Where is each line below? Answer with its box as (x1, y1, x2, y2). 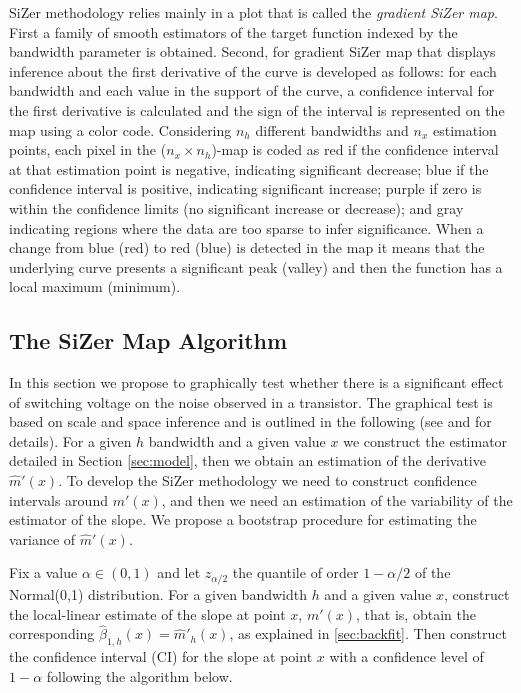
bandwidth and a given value (148, 430, 326, 451)
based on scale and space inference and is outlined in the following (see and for (9, 411, 492, 432)
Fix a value (9, 562, 78, 583)
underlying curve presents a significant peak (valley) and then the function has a (9, 256, 503, 277)
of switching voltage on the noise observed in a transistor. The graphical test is (9, 391, 493, 412)
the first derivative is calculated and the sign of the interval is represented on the (9, 99, 505, 120)
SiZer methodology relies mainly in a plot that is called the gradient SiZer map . (9, 2, 498, 22)
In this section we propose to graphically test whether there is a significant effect (9, 372, 504, 393)
